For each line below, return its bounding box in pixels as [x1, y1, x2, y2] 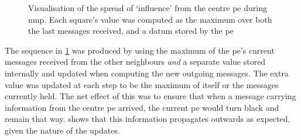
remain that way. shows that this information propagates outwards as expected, [5, 113, 290, 125]
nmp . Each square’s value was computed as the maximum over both [28, 13, 272, 25]
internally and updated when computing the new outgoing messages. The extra [5, 66, 289, 79]
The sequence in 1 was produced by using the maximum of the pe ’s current [5, 44, 275, 56]
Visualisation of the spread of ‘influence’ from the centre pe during [28, 2, 267, 13]
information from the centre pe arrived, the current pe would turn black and [5, 101, 279, 113]
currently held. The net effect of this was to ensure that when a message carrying [5, 90, 296, 102]
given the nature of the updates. [5, 124, 120, 136]
